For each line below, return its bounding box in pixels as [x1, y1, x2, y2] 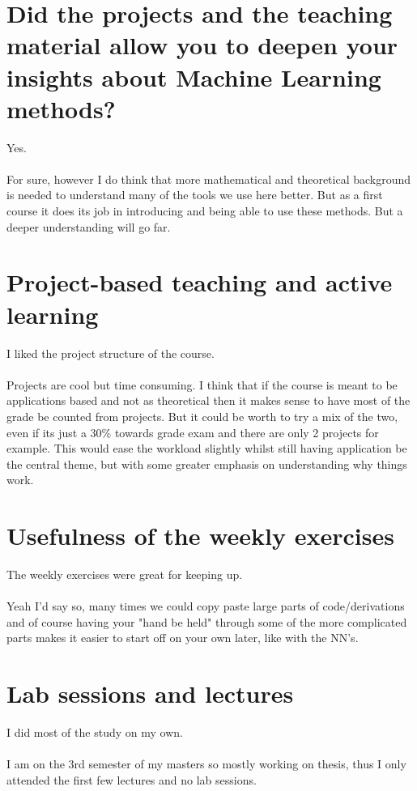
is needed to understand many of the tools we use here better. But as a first [6, 186, 383, 203]
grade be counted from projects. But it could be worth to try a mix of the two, [6, 407, 398, 424]
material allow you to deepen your [6, 28, 398, 62]
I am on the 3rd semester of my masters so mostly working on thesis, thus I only [6, 755, 406, 772]
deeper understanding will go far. [6, 218, 171, 235]
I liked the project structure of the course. [6, 344, 215, 361]
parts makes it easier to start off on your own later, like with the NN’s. [6, 629, 359, 646]
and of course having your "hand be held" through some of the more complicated [6, 613, 407, 630]
